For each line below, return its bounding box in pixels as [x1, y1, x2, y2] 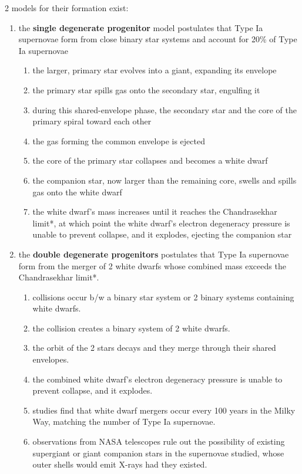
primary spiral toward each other [32, 115, 152, 127]
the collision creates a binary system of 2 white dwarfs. [32, 321, 230, 334]
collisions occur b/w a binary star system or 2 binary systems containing [32, 290, 294, 303]
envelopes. [32, 353, 69, 365]
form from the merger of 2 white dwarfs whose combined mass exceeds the [18, 259, 286, 272]
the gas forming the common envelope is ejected [32, 134, 205, 147]
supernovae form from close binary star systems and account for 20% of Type [18, 33, 297, 45]
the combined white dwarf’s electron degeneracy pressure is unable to [32, 373, 283, 385]
